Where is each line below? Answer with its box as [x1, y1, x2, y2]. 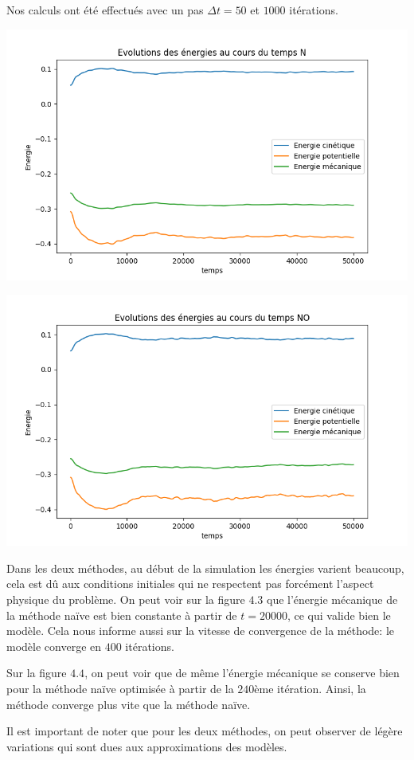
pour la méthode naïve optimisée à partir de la [6, 680, 234, 696]
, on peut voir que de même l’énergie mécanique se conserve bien [84, 664, 400, 681]
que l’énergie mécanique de [267, 590, 398, 607]
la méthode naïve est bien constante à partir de [6, 606, 237, 623]
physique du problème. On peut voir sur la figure [6, 590, 245, 607]
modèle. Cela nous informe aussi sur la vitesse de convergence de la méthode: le [6, 622, 395, 639]
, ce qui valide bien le [287, 606, 391, 623]
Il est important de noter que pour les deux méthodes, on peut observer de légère [6, 723, 403, 739]
